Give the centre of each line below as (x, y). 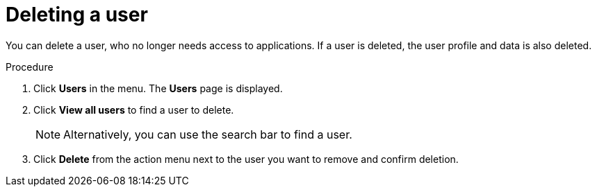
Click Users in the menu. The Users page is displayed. (158, 88)
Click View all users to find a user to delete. (134, 110)
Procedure (30, 67)
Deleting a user (77, 15)
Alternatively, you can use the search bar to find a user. (208, 134)
